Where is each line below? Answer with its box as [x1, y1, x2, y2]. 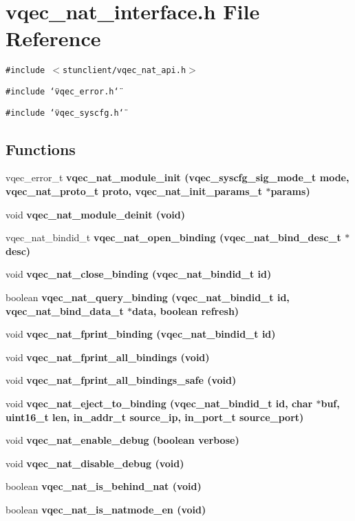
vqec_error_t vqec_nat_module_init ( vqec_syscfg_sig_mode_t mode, [6, 170, 349, 185]
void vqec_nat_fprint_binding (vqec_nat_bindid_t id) [6, 327, 276, 341]
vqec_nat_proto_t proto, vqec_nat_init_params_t [6, 184, 263, 198]
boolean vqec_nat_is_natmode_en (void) [6, 502, 206, 516]
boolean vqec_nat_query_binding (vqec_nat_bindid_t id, [6, 290, 290, 305]
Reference [6, 24, 101, 52]
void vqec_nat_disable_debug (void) [6, 456, 184, 470]
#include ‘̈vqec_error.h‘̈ [6, 86, 119, 96]
